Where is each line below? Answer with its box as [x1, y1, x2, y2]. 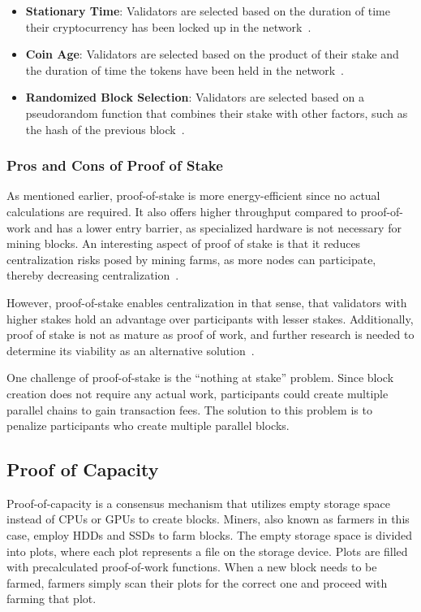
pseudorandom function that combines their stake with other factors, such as [25, 104, 408, 121]
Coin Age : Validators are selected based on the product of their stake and [25, 46, 399, 63]
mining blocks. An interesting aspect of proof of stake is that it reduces [6, 235, 361, 252]
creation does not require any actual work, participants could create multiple [6, 384, 389, 401]
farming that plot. [6, 590, 97, 607]
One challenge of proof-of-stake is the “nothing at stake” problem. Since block [6, 369, 394, 386]
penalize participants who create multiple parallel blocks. [6, 417, 290, 434]
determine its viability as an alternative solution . [6, 341, 255, 358]
